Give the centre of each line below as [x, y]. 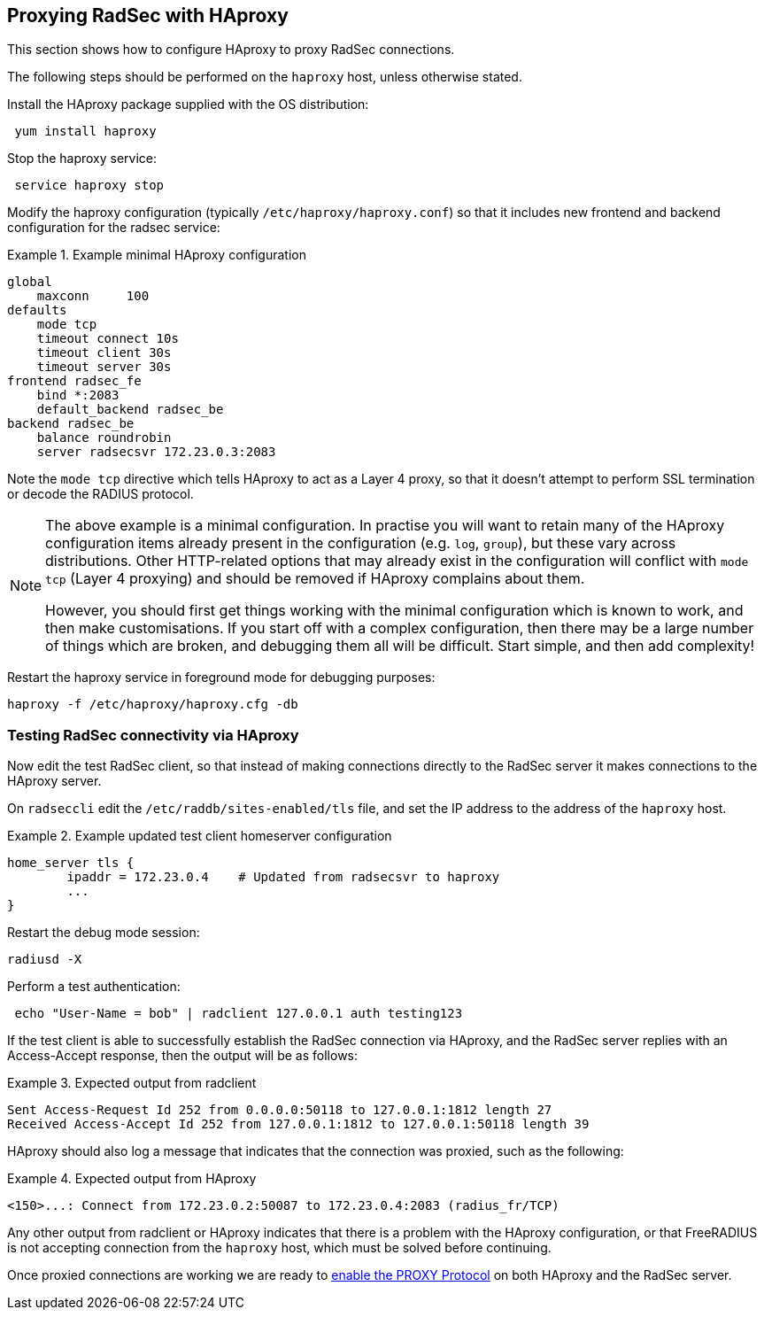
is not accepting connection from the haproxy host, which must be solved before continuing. [279, 1248]
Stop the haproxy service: [82, 159]
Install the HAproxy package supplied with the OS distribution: [188, 105]
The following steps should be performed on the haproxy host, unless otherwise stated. [265, 77]
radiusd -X [45, 960]
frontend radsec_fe [74, 381]
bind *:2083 [78, 395]
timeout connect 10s [108, 339]
